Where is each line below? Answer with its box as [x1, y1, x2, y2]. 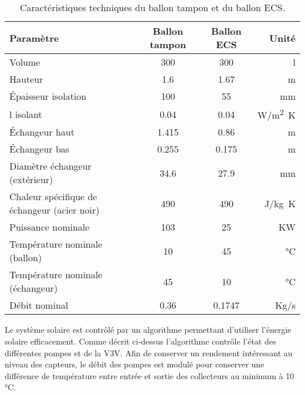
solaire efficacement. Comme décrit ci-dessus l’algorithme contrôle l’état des [5, 335, 276, 347]
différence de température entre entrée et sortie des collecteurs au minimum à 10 [5, 369, 294, 382]
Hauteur [9, 72, 43, 86]
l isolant [9, 107, 42, 121]
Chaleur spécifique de [9, 190, 97, 204]
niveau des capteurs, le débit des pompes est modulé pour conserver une [5, 358, 265, 370]
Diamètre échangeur [9, 159, 91, 173]
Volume [9, 55, 40, 69]
